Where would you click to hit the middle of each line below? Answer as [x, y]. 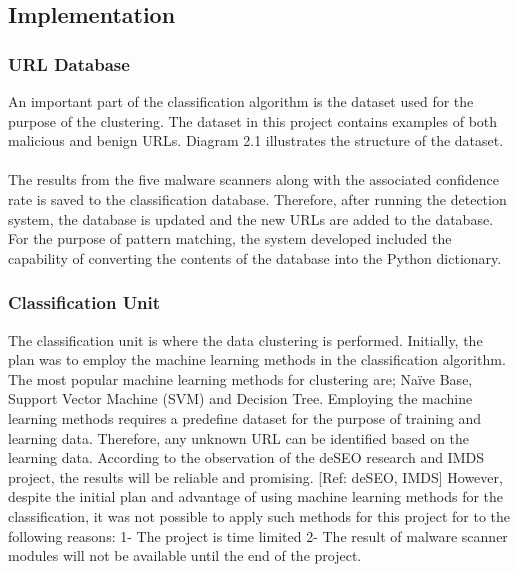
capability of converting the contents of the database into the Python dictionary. [255, 257]
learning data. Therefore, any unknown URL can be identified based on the [239, 437]
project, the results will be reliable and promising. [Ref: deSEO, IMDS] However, [255, 476]
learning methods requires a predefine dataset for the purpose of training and [245, 417]
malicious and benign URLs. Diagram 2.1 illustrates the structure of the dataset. [256, 140]
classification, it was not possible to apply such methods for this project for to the [259, 515]
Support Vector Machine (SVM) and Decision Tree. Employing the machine [240, 398]
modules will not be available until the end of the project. [185, 555]
